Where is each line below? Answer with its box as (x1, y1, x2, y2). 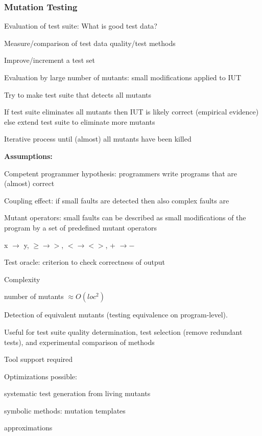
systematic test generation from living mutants (4, 388, 151, 399)
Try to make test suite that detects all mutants (4, 89, 152, 100)
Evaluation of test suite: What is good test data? (4, 20, 157, 31)
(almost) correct (4, 178, 55, 189)
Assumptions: (4, 150, 53, 161)
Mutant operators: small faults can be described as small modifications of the (4, 212, 246, 223)
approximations (4, 422, 53, 433)
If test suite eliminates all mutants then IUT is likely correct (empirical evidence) (4, 106, 259, 117)
